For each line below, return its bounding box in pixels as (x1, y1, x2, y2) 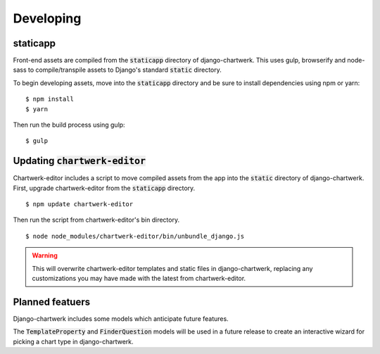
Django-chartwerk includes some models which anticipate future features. (13, 314, 229, 323)
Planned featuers (13, 296, 91, 308)
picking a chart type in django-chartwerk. (13, 337, 134, 346)
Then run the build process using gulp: (13, 120, 126, 129)
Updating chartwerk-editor (13, 155, 146, 167)
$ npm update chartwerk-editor (25, 201, 134, 208)
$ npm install (25, 95, 74, 103)
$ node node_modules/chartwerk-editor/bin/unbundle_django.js (25, 232, 245, 240)
